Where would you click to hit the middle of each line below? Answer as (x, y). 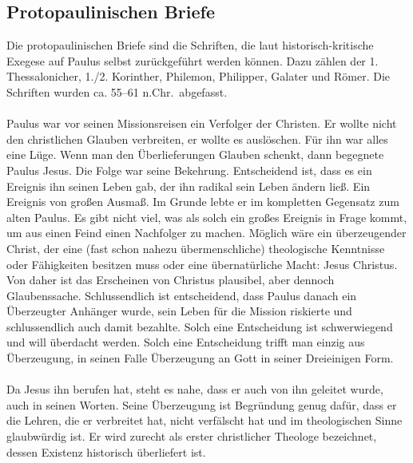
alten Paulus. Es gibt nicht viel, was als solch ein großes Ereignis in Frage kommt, (207, 217)
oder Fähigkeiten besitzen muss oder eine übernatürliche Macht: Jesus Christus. (202, 264)
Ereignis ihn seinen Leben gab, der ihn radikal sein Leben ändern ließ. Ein (189, 186)
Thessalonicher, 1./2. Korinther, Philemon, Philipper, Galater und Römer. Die (199, 76)
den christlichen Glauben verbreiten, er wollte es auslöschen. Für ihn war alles (197, 139)
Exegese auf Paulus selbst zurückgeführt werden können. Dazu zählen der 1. (193, 60)
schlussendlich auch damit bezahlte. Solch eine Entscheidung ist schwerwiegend (200, 326)
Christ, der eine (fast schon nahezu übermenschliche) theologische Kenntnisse (196, 248)
